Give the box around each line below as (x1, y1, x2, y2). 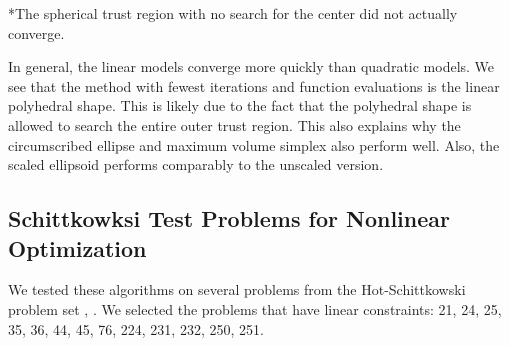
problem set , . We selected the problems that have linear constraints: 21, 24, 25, (8, 298, 502, 319)
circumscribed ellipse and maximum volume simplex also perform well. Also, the (8, 134, 500, 155)
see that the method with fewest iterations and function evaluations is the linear (8, 75, 500, 96)
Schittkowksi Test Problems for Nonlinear (8, 203, 450, 234)
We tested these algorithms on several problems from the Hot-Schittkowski (8, 279, 466, 300)
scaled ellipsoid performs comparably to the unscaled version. (8, 154, 384, 175)
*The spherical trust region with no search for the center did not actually (8, 3, 458, 23)
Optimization (8, 232, 147, 263)
